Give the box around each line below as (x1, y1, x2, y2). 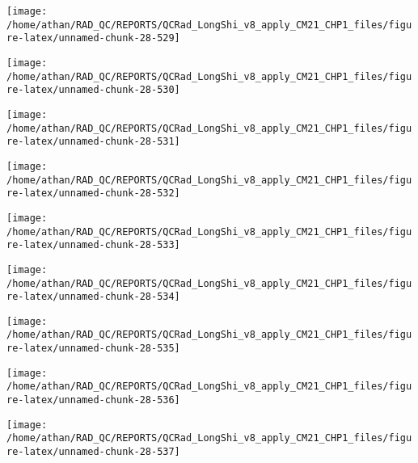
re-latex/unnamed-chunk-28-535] (6, 343, 180, 355)
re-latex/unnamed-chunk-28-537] (6, 446, 180, 458)
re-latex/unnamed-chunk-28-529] (6, 32, 180, 44)
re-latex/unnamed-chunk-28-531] (6, 136, 180, 148)
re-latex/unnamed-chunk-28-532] (6, 187, 180, 200)
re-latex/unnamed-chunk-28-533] (6, 239, 180, 251)
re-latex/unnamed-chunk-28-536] (6, 394, 180, 406)
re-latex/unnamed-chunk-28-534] (6, 291, 180, 303)
